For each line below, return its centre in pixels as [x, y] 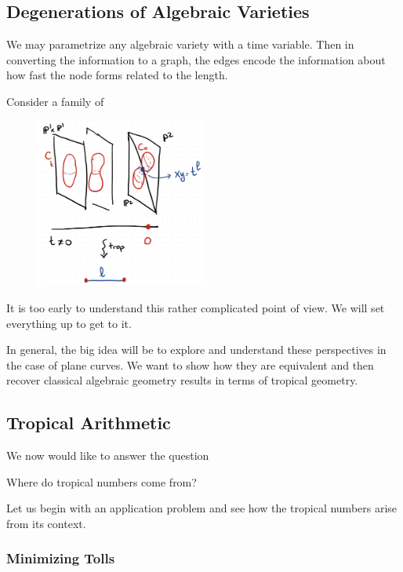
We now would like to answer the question [108, 455]
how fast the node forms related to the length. [117, 75]
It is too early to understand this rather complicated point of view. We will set [196, 307]
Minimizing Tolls [61, 558]
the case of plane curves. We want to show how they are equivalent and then [190, 364]
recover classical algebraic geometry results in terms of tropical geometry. [182, 380]
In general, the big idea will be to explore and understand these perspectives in [196, 350]
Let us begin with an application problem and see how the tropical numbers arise [202, 508]
